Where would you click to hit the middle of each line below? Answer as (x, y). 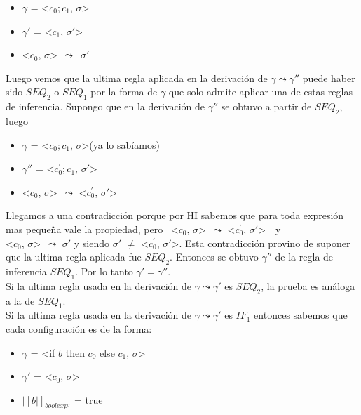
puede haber (329, 78)
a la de (20, 300)
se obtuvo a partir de (266, 106)
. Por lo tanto (104, 271)
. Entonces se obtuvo (214, 257)
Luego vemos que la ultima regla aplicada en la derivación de (137, 78)
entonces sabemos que (301, 315)
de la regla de (304, 257)
